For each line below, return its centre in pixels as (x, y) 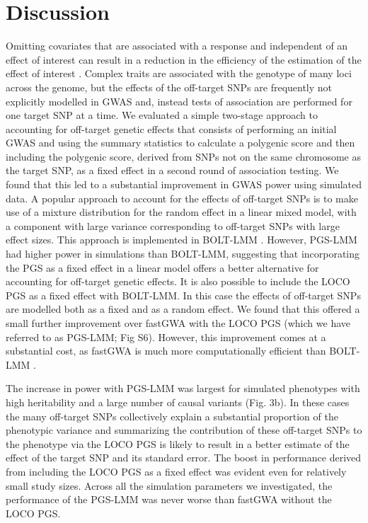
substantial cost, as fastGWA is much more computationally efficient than (166, 351)
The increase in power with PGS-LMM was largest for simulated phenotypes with (183, 388)
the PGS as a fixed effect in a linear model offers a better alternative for (162, 267)
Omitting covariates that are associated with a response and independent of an (177, 46)
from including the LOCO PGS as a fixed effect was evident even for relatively (176, 471)
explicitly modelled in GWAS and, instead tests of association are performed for (179, 101)
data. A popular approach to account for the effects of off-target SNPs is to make (182, 198)
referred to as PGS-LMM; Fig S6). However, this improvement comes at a (166, 337)
